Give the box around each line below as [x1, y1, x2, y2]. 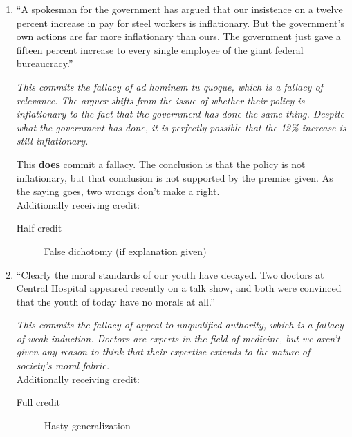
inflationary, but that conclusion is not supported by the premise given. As [16, 170, 333, 185]
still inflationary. [16, 133, 89, 148]
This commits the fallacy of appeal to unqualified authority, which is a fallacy [16, 317, 344, 332]
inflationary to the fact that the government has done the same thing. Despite [16, 106, 345, 121]
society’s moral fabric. [16, 358, 110, 373]
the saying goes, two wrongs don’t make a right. [16, 184, 220, 198]
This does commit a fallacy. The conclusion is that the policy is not [16, 156, 306, 171]
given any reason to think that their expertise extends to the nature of [16, 344, 311, 359]
